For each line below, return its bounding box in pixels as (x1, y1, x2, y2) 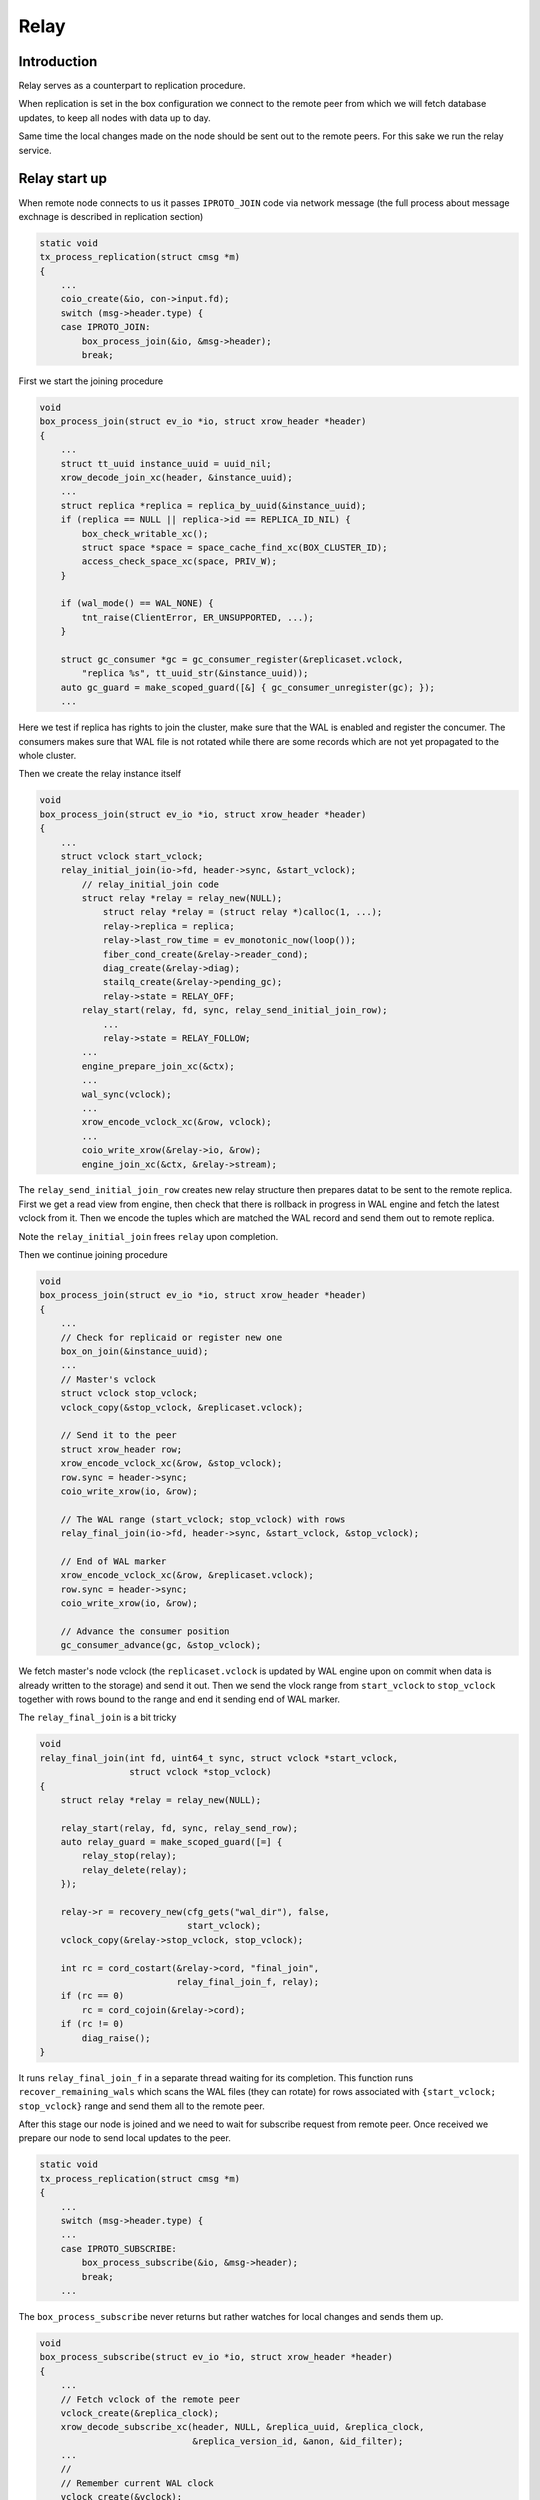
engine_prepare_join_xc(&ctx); (81, 1060, 235, 1072)
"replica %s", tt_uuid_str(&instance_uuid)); (81, 668, 309, 679)
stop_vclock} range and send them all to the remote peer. (18, 2100, 265, 2112)
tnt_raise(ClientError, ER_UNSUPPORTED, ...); (81, 611, 314, 623)
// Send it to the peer (60, 1430, 177, 1441)
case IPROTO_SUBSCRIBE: (60, 2243, 177, 2254)
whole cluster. (18, 749, 77, 761)
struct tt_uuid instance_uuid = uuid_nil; (60, 458, 272, 469)
